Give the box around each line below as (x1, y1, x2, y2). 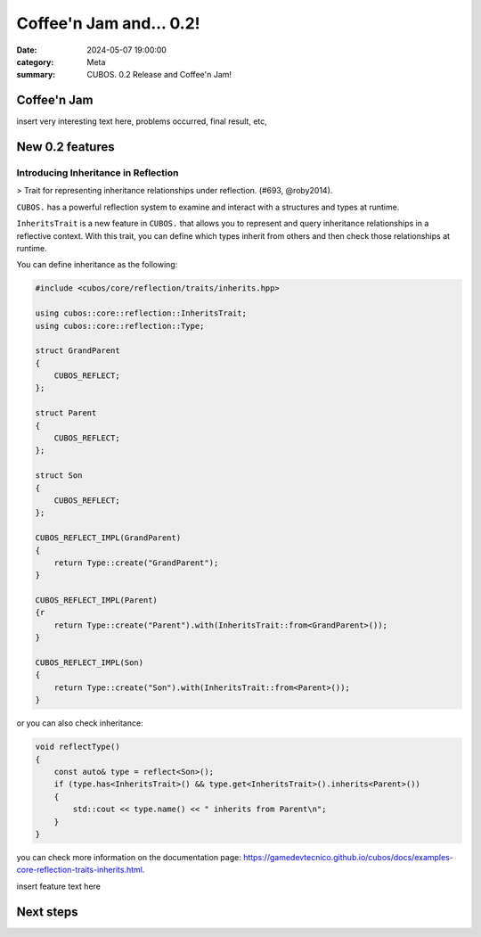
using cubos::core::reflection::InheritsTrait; (35, 308, 247, 318)
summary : (16, 70, 56, 80)
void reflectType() (35, 742, 120, 752)
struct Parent (35, 408, 97, 418)
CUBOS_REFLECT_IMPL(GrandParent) (35, 533, 182, 543)
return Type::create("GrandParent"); (53, 557, 219, 568)
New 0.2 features (16, 139, 115, 155)
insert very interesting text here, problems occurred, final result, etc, (16, 116, 267, 127)
